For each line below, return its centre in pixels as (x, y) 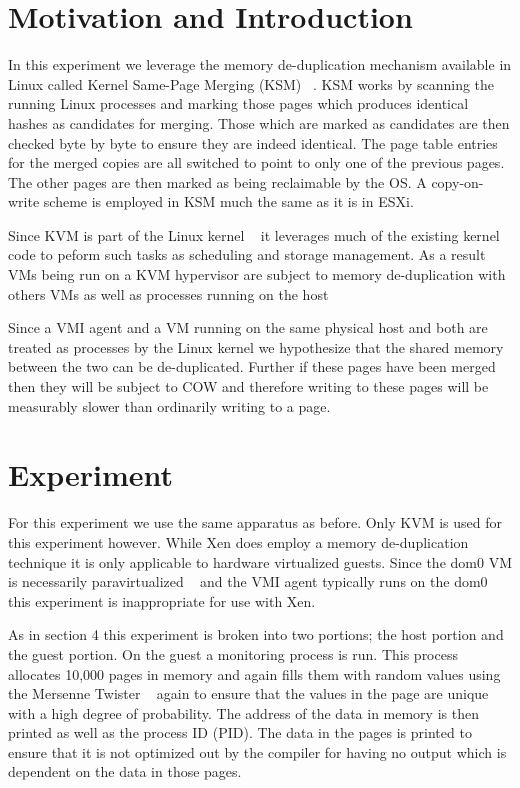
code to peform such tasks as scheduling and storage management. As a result (247, 254)
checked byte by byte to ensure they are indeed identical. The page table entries (253, 142)
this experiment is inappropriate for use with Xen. (162, 600)
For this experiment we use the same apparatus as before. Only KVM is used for (255, 522)
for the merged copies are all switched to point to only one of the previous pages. (256, 162)
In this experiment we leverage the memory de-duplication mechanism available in (260, 64)
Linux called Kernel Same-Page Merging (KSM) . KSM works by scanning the (251, 83)
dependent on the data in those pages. (125, 771)
